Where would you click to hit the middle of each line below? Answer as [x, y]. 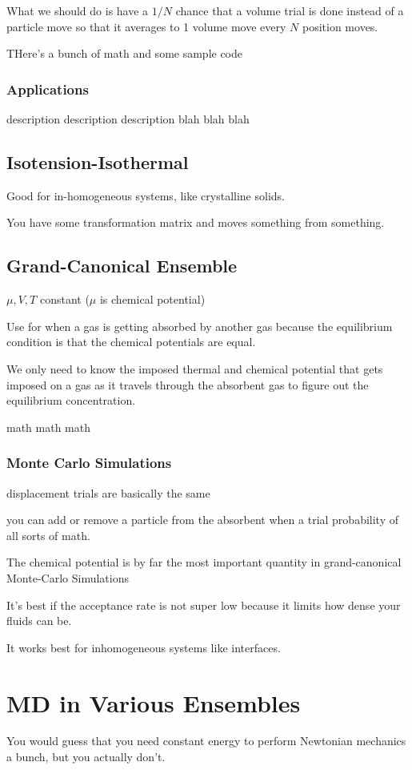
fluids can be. [39, 621]
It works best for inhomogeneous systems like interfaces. [144, 647]
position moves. [340, 26]
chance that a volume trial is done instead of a [290, 10]
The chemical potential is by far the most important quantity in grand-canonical [204, 562]
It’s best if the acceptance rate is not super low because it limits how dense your [204, 605]
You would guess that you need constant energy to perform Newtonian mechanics [206, 741]
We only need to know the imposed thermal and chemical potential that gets [195, 368]
